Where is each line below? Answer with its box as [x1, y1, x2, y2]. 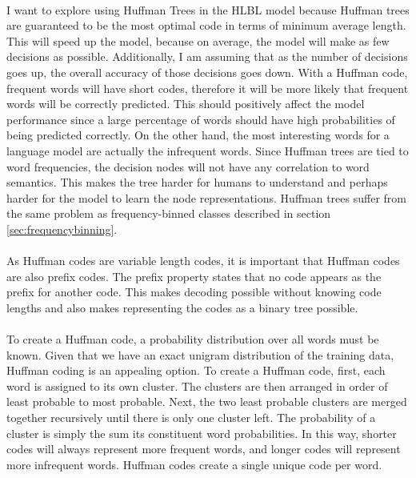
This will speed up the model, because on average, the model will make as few [6, 32, 390, 49]
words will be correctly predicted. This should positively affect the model [6, 95, 365, 112]
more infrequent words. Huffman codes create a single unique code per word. [6, 456, 382, 472]
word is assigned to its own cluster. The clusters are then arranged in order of [6, 377, 388, 394]
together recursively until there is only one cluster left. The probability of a [6, 409, 376, 426]
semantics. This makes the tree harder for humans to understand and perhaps [6, 174, 388, 191]
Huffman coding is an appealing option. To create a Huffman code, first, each [6, 362, 386, 379]
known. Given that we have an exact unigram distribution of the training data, [6, 346, 394, 363]
